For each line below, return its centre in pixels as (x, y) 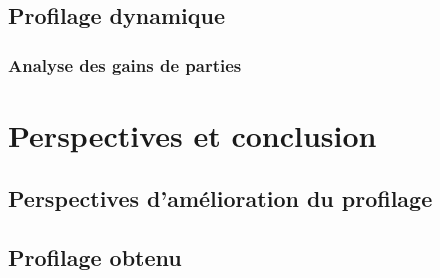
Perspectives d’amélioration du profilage (220, 198)
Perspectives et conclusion (192, 134)
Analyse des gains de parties (125, 64)
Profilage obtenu (95, 257)
